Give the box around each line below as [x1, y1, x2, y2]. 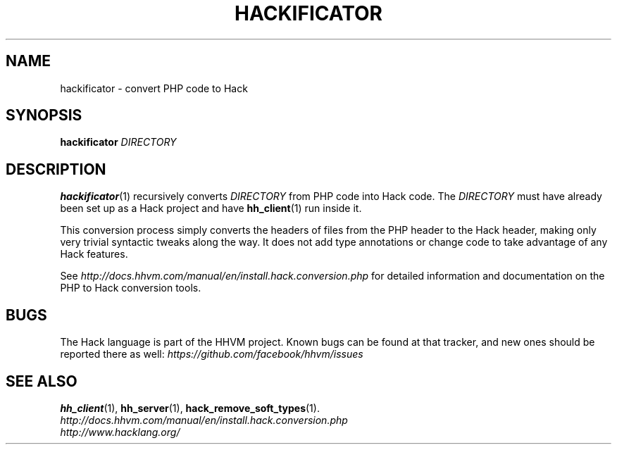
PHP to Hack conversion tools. [60, 282, 201, 294]
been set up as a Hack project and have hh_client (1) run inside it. [60, 202, 362, 215]
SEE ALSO [6, 372, 77, 390]
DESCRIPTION [6, 160, 106, 178]
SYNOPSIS [6, 106, 82, 125]
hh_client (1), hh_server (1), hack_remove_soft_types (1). [60, 401, 320, 414]
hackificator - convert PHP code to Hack [60, 82, 248, 94]
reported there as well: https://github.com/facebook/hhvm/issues [60, 348, 363, 361]
